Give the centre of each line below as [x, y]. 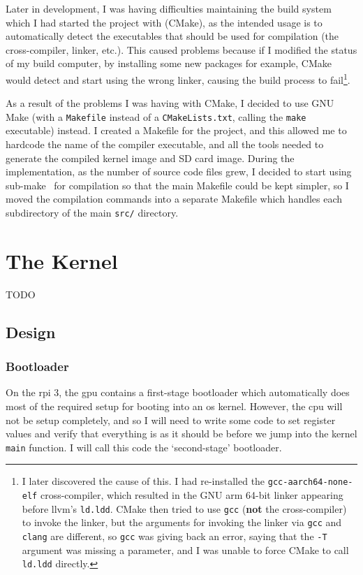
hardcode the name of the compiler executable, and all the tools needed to [165, 144]
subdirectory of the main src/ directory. [92, 213]
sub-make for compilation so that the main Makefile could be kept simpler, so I [177, 185]
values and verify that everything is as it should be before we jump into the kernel [181, 434]
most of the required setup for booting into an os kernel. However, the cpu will [174, 406]
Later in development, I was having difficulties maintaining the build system [169, 8]
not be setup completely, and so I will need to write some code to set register [171, 420]
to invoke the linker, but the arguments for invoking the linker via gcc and [182, 522]
